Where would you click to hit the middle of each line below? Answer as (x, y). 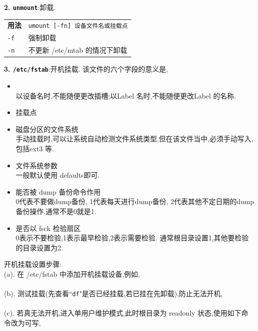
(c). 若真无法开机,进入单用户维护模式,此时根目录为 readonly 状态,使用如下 (123, 313)
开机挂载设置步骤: (33, 264)
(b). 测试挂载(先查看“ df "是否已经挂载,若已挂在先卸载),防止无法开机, (113, 293)
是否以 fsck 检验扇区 (48, 228)
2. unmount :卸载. (30, 7)
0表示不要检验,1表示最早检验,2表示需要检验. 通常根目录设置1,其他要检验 (132, 238)
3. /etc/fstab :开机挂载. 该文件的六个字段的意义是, (86, 69)
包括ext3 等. (35, 148)
